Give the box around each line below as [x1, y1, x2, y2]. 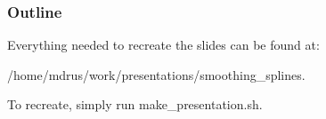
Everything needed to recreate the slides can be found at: [7, 36, 320, 54]
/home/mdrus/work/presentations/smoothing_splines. [7, 65, 306, 83]
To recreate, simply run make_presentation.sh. [7, 95, 263, 114]
